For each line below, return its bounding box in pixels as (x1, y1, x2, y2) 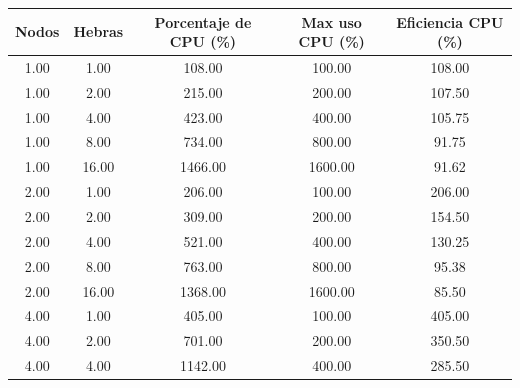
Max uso (301, 11, 362, 32)
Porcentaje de (154, 11, 252, 32)
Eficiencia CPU (396, 11, 504, 32)
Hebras (73, 21, 124, 42)
